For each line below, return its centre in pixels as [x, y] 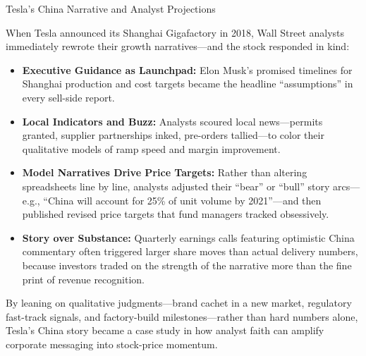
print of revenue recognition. [83, 279]
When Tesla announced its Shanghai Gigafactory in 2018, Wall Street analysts [175, 32]
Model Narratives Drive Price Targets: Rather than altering [165, 172]
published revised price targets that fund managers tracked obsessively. [176, 214]
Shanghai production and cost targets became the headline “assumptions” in [188, 84]
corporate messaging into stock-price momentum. [112, 344]
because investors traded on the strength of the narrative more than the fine [187, 265]
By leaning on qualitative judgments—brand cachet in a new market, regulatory [179, 303]
